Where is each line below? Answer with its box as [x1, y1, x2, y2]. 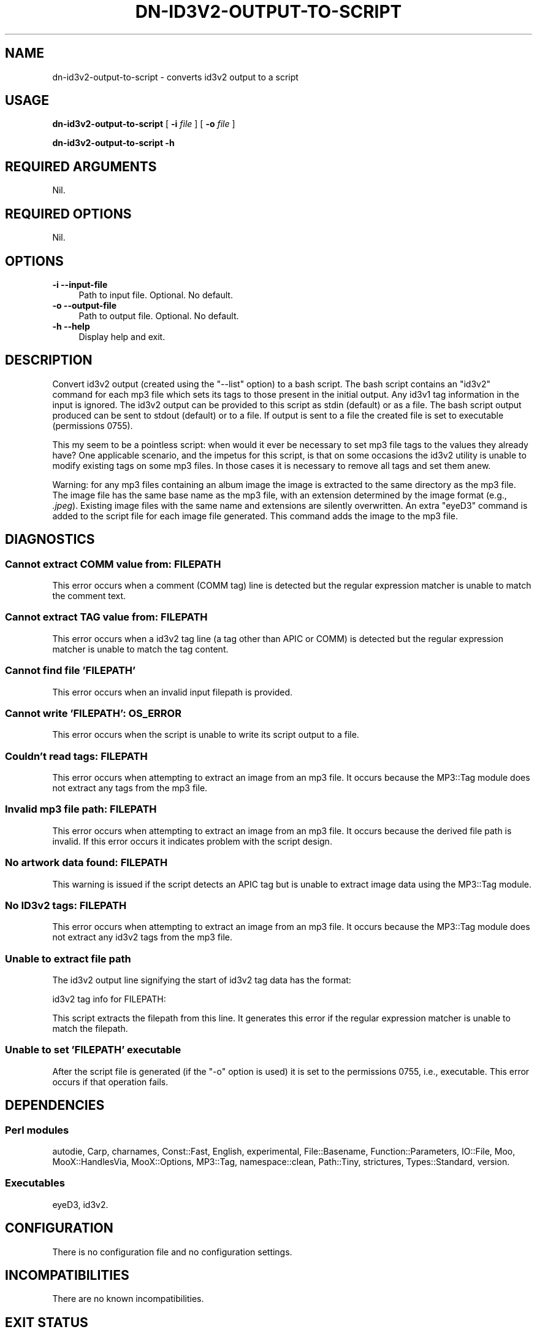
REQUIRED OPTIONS [5, 206, 132, 222]
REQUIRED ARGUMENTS [5, 158, 157, 174]
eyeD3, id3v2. [52, 1199, 109, 1210]
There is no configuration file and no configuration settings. [52, 1246, 292, 1257]
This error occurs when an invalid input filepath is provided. [52, 686, 293, 697]
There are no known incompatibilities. [52, 1293, 204, 1304]
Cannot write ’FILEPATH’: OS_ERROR [5, 707, 181, 719]
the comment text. [52, 590, 126, 602]
